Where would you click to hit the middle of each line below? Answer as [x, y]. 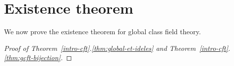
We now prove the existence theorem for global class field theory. [103, 32]
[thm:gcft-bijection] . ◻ [38, 57]
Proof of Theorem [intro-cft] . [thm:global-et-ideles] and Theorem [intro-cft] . [117, 48]
